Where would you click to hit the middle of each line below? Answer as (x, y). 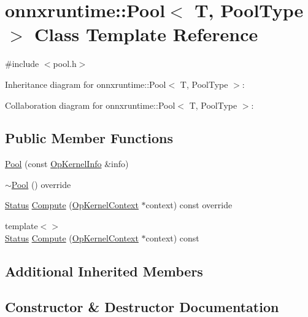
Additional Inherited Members (104, 271)
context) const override (189, 205)
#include (22, 64)
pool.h (65, 64)
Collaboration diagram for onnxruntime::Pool (90, 105)
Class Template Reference (146, 34)
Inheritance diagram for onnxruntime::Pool (86, 84)
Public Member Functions (89, 138)
